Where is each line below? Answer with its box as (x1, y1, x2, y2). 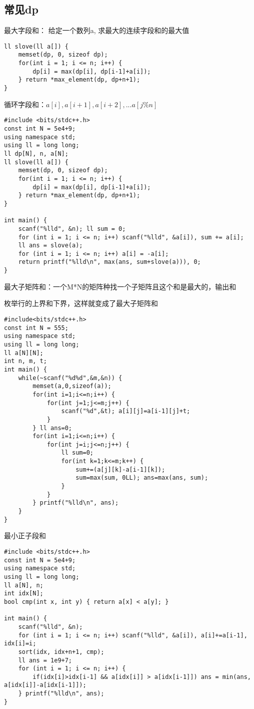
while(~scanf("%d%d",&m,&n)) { (18, 374, 122, 382)
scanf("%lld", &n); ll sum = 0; (18, 225, 126, 232)
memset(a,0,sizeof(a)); (32, 383, 111, 390)
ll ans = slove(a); (18, 242, 83, 249)
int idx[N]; (4, 590, 43, 597)
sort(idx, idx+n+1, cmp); (18, 648, 104, 655)
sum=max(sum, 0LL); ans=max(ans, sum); (75, 474, 208, 482)
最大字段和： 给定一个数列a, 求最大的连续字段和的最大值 (4, 25, 189, 36)
